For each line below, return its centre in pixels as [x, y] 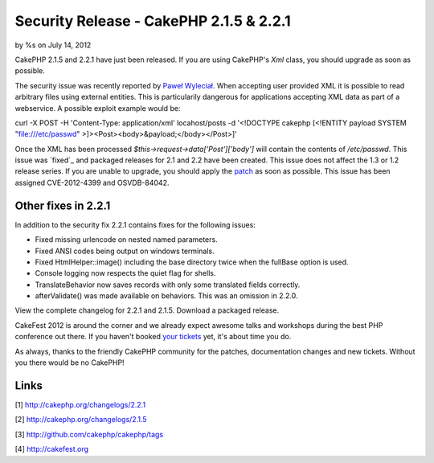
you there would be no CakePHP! [70, 363]
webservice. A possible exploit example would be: [98, 108]
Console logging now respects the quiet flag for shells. [125, 273]
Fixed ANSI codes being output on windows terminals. [125, 251]
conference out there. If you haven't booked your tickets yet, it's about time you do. [153, 337]
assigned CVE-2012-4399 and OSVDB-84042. [92, 182]
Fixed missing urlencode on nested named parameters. [126, 240]
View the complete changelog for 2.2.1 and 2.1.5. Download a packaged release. [147, 310]
